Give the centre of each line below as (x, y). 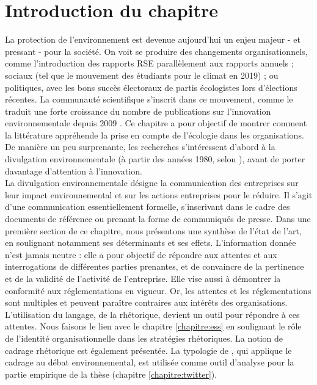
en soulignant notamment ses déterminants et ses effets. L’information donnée (151, 243)
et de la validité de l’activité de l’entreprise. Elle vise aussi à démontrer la (143, 278)
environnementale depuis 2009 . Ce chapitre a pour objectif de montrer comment (156, 123)
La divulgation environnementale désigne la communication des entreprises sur (152, 183)
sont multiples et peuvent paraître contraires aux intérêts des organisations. (146, 302)
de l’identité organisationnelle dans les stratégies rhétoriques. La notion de (144, 338)
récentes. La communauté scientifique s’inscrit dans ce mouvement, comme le (149, 99)
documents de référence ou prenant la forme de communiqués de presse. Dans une (158, 219)
